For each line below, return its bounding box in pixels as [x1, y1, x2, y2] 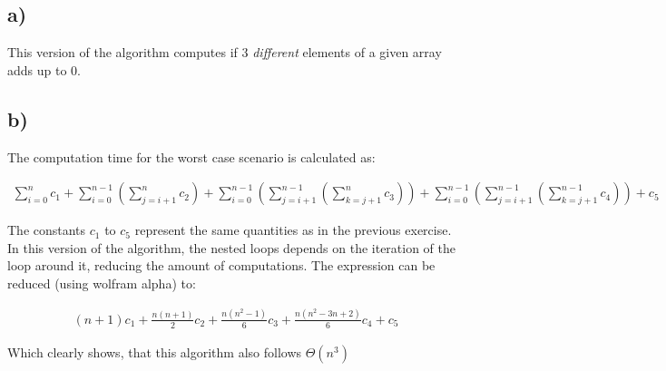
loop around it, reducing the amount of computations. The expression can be [7, 256, 436, 275]
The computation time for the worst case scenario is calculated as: [7, 147, 376, 166]
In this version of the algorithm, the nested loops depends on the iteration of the [7, 238, 456, 257]
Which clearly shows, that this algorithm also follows [7, 342, 302, 361]
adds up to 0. [7, 60, 81, 79]
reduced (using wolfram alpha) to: [7, 274, 196, 292]
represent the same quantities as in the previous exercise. [134, 220, 452, 239]
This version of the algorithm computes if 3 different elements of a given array [7, 43, 442, 62]
